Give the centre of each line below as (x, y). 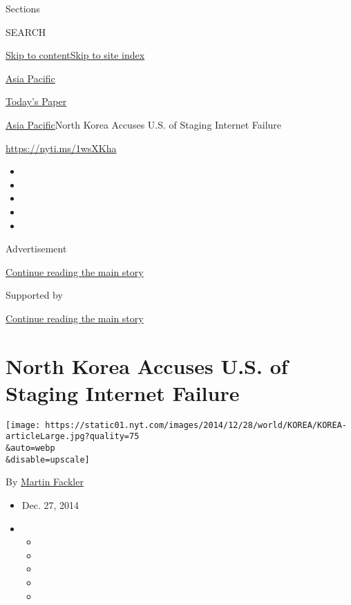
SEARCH (26, 31)
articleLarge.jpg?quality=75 (73, 437)
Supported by (34, 295)
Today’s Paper (36, 101)
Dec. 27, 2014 (50, 505)
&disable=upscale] (48, 459)
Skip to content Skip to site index (75, 55)
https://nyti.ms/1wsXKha (61, 148)
